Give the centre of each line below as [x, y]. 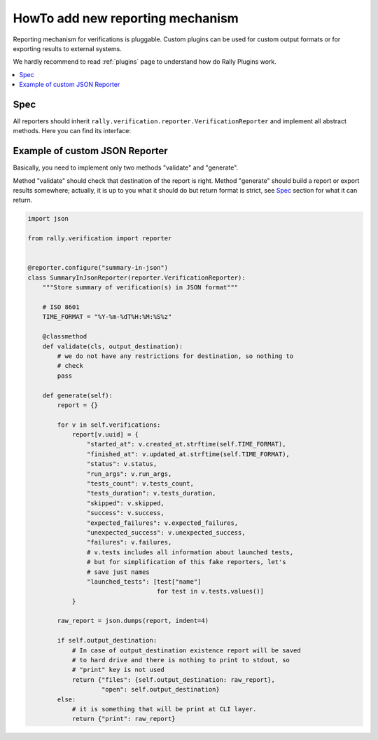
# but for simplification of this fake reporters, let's [186, 562]
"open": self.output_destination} [161, 690]
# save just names [118, 572]
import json [48, 219]
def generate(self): [78, 395]
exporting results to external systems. [67, 48]
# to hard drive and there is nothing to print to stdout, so [181, 660]
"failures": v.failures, [129, 542]
